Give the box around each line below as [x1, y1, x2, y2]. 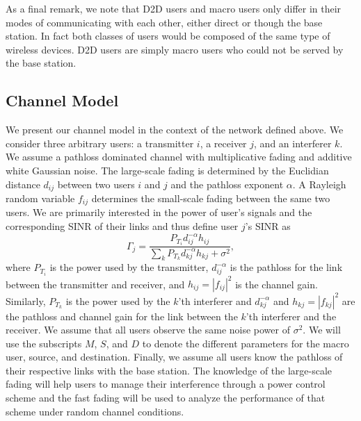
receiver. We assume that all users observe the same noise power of [6, 322, 290, 337]
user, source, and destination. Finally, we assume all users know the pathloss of [6, 349, 343, 364]
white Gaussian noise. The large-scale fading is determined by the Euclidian [6, 163, 329, 177]
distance [6, 176, 40, 191]
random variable [6, 191, 75, 205]
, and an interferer [254, 135, 332, 150]
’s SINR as [245, 219, 291, 233]
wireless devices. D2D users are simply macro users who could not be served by [6, 42, 344, 56]
